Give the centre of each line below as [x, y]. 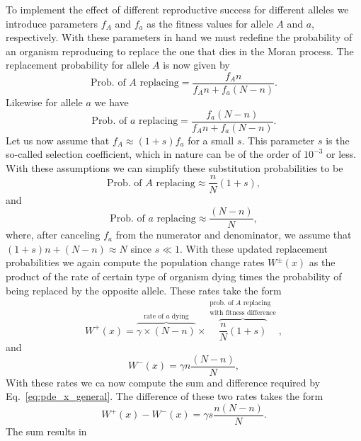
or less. [341, 154]
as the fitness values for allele [210, 23]
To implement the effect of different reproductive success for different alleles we [177, 9]
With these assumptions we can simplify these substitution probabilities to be [174, 167]
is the [338, 140]
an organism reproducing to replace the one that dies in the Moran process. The [180, 51]
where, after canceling [53, 235]
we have [111, 102]
